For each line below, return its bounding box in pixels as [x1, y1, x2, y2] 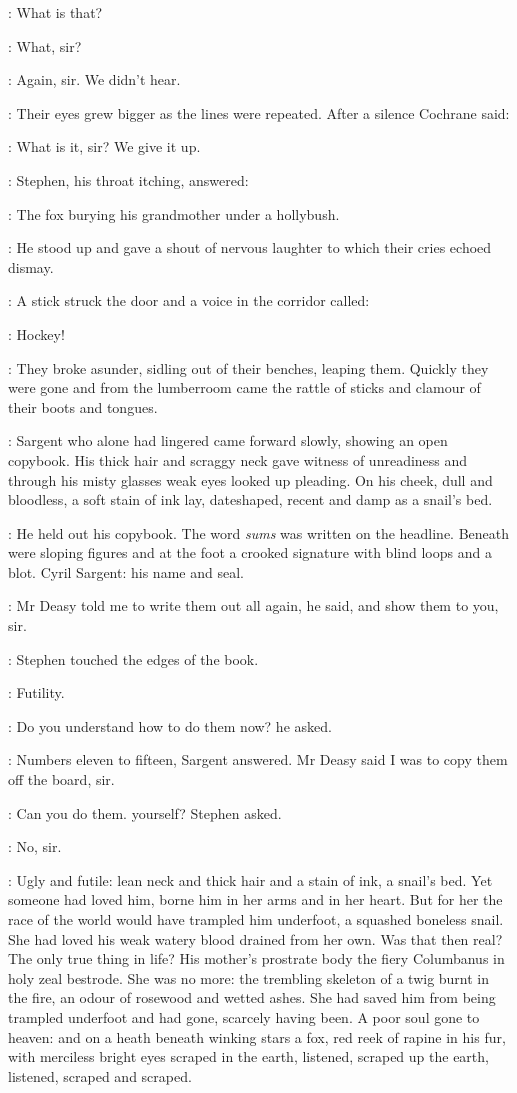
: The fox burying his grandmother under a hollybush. [8, 203, 340, 224]
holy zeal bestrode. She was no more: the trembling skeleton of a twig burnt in [8, 967, 490, 988]
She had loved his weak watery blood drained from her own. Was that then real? [8, 928, 503, 949]
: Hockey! [8, 323, 65, 344]
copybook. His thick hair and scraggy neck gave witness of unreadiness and [8, 449, 468, 470]
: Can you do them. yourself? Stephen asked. [8, 802, 282, 823]
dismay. [8, 256, 54, 277]
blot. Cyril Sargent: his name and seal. [8, 561, 244, 582]
